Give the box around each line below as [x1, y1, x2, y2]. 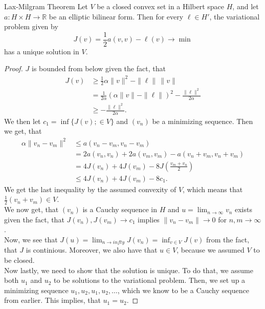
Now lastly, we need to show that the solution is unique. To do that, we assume [4, 264, 253, 275]
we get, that [4, 126, 42, 136]
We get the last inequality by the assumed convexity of [4, 183, 176, 194]
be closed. [4, 254, 35, 265]
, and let [232, 1, 259, 11]
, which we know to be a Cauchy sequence [117, 284, 249, 295]
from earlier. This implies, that [4, 295, 101, 305]
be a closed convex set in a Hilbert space [97, 1, 225, 11]
